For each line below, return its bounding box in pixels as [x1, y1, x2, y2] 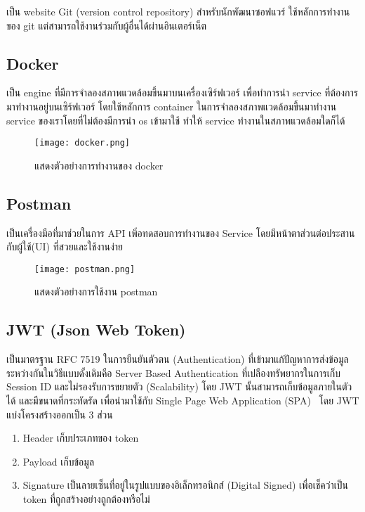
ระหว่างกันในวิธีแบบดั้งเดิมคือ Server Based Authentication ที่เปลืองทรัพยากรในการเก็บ [6, 365, 340, 380]
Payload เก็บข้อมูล [22, 454, 95, 468]
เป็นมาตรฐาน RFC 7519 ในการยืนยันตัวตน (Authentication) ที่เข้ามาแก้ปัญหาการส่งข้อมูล [6, 352, 349, 366]
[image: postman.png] [34, 264, 135, 274]
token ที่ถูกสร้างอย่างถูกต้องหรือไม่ [22, 492, 150, 506]
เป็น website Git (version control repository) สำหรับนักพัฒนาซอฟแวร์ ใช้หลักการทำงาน [6, 4, 350, 18]
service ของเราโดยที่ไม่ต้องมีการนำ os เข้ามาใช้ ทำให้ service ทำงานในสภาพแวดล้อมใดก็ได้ [6, 113, 345, 127]
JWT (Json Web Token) [6, 319, 186, 340]
